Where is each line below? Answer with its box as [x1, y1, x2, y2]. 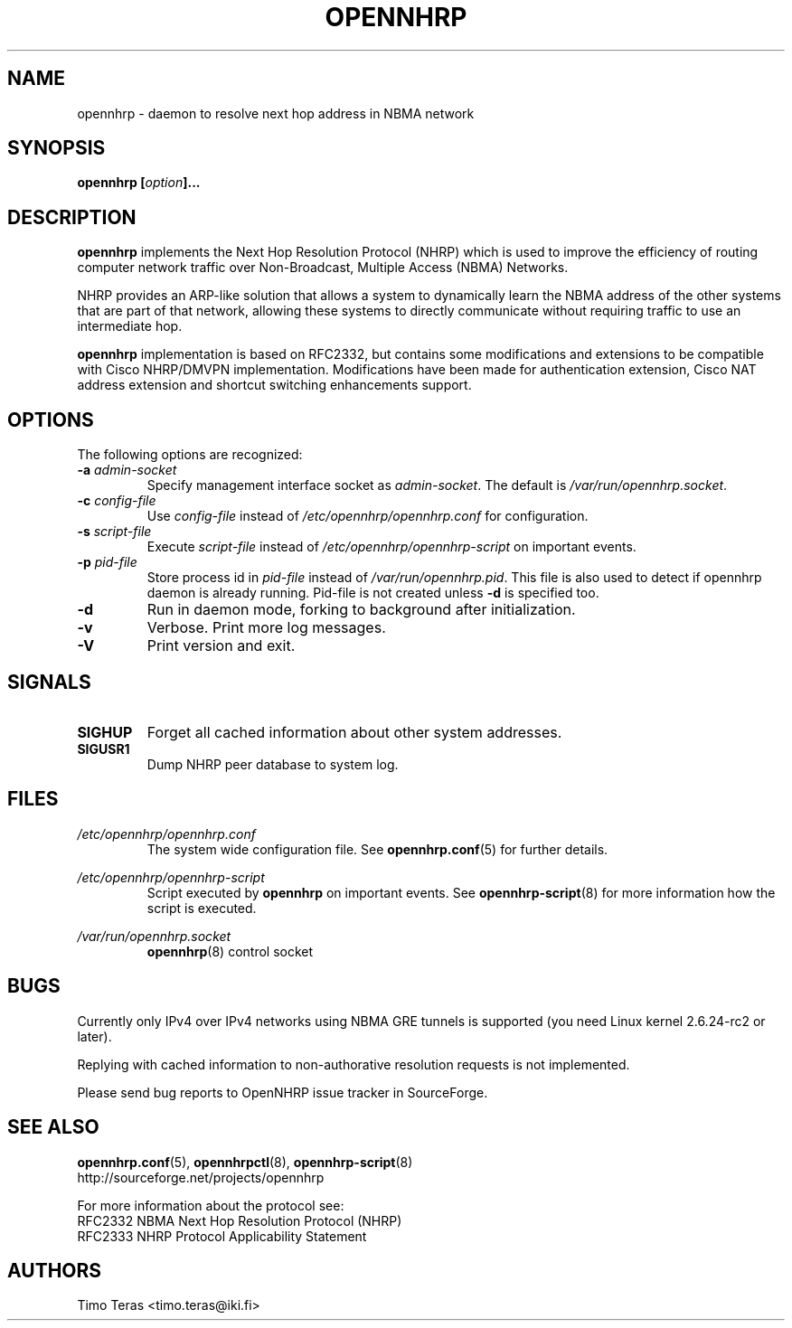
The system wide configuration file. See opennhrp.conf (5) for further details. [146, 841, 608, 857]
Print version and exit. [146, 636, 296, 655]
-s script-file [77, 523, 152, 540]
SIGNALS [7, 670, 91, 693]
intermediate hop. [77, 318, 183, 334]
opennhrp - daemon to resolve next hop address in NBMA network [77, 105, 475, 121]
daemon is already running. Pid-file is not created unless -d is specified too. [146, 585, 599, 601]
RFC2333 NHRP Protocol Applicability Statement [77, 1228, 367, 1244]
